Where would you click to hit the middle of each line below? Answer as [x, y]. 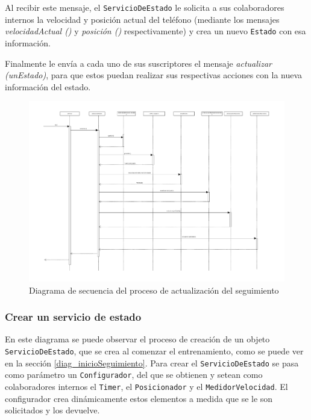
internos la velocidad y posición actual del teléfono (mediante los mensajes [142, 19]
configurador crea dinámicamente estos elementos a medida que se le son [139, 398]
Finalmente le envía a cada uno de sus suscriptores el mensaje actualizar [138, 63]
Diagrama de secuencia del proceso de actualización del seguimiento [154, 290]
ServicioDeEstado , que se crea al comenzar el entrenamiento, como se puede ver [154, 351]
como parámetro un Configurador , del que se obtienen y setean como [134, 375]
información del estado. [48, 86]
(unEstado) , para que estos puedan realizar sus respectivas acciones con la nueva [154, 75]
